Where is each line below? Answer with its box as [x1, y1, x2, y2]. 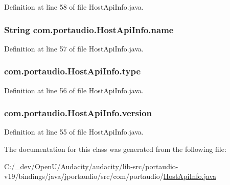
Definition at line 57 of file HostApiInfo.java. [4, 43, 144, 54]
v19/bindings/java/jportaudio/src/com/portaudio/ [4, 171, 164, 181]
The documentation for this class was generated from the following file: [4, 144, 226, 154]
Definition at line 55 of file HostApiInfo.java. [4, 126, 144, 137]
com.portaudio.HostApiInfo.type [4, 65, 141, 77]
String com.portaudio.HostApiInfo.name [4, 23, 174, 36]
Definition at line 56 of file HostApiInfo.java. [4, 85, 144, 95]
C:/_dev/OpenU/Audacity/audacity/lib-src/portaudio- [4, 161, 178, 171]
